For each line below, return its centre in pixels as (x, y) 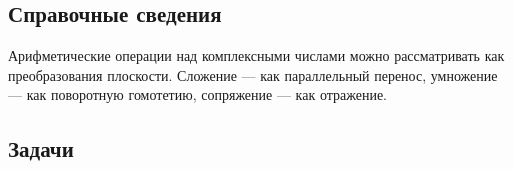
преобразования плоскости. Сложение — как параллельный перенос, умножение (253, 74)
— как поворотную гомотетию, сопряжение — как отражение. (197, 94)
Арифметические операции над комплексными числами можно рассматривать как (256, 55)
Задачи (41, 148)
